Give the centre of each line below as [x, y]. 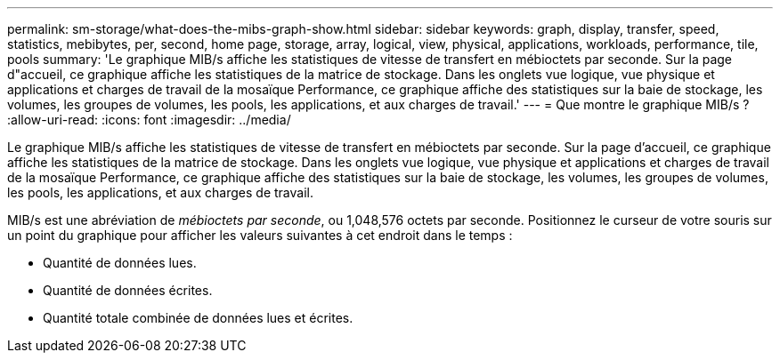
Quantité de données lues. [120, 263]
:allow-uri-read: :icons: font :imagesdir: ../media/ [149, 120]
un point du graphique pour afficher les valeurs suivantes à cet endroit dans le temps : [260, 235]
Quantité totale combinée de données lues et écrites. [198, 318]
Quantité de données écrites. [128, 290]
